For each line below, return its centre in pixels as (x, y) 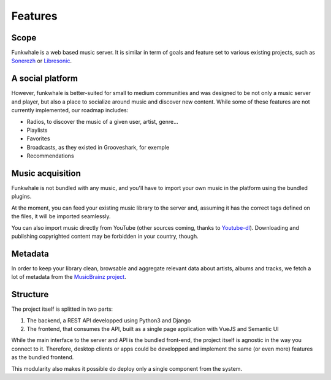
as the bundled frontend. (43, 357)
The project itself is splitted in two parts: (62, 309)
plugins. (21, 197)
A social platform (44, 79)
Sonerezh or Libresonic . (41, 61)
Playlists (37, 130)
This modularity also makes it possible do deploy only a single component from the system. (127, 368)
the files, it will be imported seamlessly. (61, 216)
